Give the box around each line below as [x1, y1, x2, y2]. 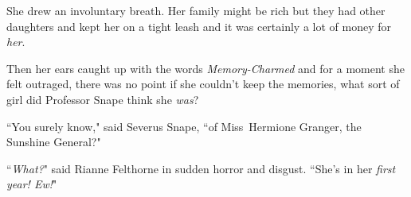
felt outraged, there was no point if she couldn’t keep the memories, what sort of [6, 75, 400, 92]
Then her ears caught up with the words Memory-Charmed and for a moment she [6, 60, 405, 76]
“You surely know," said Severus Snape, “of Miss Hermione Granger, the [6, 118, 362, 134]
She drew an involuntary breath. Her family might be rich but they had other [6, 2, 386, 18]
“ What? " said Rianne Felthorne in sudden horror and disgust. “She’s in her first [6, 160, 396, 176]
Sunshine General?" [6, 133, 101, 150]
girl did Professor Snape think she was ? [6, 91, 199, 107]
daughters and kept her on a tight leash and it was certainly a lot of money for [6, 17, 391, 34]
